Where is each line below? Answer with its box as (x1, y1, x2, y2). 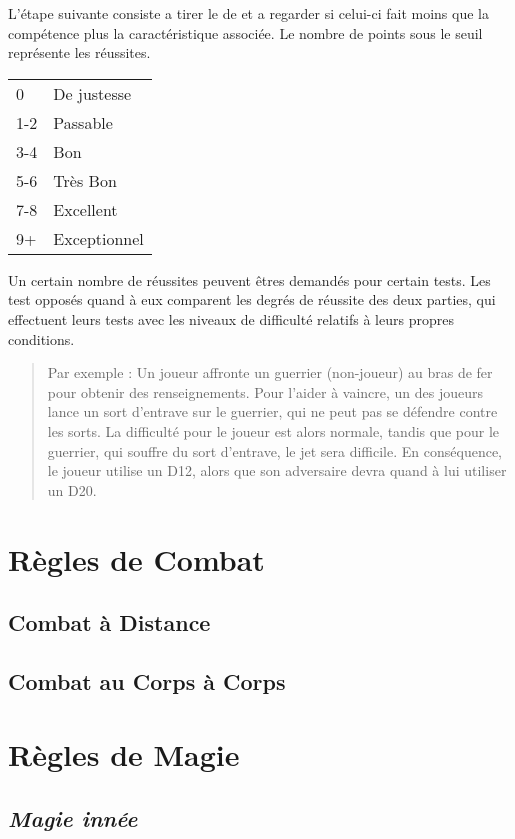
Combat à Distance (8, 607, 211, 638)
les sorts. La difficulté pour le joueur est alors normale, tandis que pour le (47, 420, 500, 441)
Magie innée (8, 803, 138, 834)
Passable (53, 110, 113, 134)
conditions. (8, 328, 75, 349)
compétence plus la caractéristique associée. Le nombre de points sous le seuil (8, 22, 483, 43)
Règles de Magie (8, 734, 240, 775)
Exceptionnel (53, 226, 144, 250)
